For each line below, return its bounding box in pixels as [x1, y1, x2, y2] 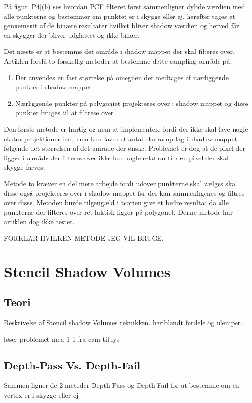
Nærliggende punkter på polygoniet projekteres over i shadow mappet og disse [15, 98, 248, 108]
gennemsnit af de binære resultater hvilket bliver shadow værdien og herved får [4, 20, 239, 31]
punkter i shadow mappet [15, 82, 92, 92]
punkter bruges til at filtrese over [15, 107, 114, 118]
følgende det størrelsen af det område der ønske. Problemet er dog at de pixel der [4, 143, 246, 153]
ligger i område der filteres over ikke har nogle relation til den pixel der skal [4, 152, 229, 162]
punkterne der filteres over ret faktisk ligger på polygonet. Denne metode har [4, 207, 233, 217]
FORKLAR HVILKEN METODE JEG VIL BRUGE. [4, 232, 164, 243]
